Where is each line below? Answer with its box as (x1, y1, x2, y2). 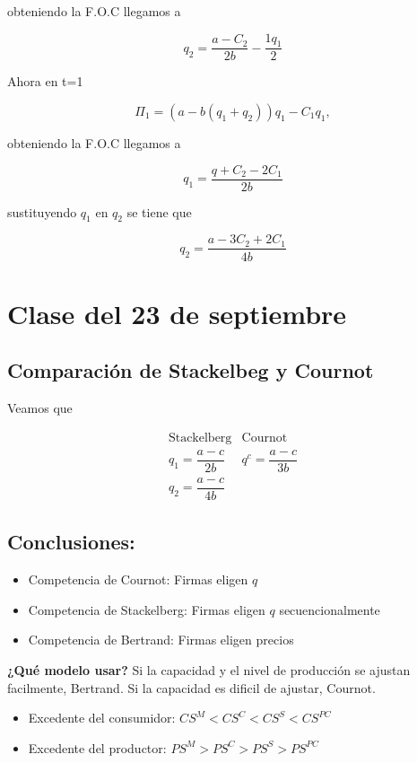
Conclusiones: (7, 528, 135, 556)
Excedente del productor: (28, 738, 167, 757)
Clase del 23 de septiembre (7, 294, 347, 331)
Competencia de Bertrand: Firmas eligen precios (28, 630, 294, 649)
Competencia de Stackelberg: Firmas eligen (28, 600, 265, 618)
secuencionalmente (279, 600, 380, 618)
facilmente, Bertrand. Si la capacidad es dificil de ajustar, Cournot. (7, 678, 376, 697)
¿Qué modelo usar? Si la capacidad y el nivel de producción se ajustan (7, 660, 411, 679)
